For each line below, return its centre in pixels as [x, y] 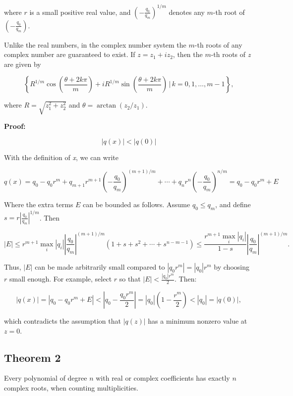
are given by [23, 64]
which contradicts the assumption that [62, 321]
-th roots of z [231, 54]
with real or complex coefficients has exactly [163, 378]
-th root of [229, 12]
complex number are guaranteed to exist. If [70, 54]
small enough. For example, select [60, 279]
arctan [107, 106]
